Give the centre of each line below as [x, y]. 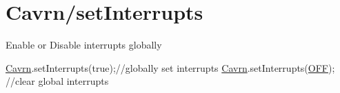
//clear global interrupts [57, 81]
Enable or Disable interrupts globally [84, 45]
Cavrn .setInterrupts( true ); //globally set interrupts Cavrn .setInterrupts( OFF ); [170, 67]
